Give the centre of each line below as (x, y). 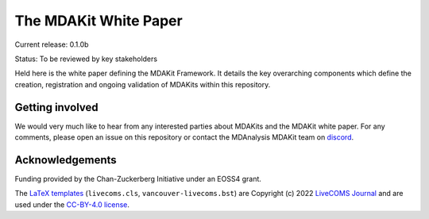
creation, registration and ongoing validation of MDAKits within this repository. (143, 84)
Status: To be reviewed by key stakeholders (86, 59)
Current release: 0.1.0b (52, 44)
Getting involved (56, 107)
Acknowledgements (66, 160)
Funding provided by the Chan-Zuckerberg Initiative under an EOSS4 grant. (138, 179)
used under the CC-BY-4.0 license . (72, 204)
